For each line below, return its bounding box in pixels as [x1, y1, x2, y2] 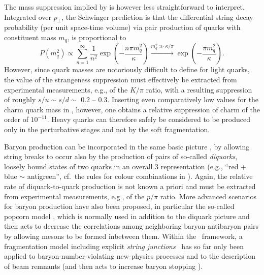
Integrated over [4, 11, 52, 22]
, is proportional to [67, 32, 126, 42]
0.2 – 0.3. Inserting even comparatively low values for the [81, 94, 259, 105]
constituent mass [4, 32, 56, 42]
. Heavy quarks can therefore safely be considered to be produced [47, 114, 250, 125]
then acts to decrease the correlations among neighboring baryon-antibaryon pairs [4, 221, 259, 231]
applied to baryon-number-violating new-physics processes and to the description [4, 251, 255, 261]
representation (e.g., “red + [160, 161, 246, 171]
